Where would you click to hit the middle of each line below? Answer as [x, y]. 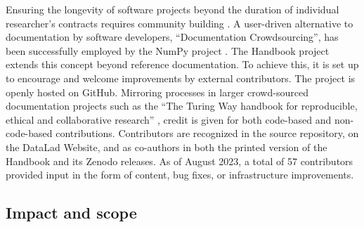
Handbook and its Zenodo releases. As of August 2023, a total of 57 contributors [180, 161]
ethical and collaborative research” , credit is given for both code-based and [169, 119]
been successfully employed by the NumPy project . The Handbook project [168, 50]
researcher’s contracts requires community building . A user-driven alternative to [180, 23]
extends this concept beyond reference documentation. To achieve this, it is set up [182, 64]
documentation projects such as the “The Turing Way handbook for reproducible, [182, 106]
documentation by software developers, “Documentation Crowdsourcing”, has [172, 37]
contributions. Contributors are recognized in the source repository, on [207, 133]
